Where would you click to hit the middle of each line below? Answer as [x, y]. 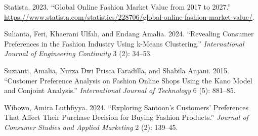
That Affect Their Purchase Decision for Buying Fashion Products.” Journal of [126, 117]
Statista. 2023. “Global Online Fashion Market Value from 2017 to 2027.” [118, 7]
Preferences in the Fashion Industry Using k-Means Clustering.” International [124, 43]
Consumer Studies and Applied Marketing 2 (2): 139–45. [91, 127]
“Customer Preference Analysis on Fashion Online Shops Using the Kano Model [128, 80]
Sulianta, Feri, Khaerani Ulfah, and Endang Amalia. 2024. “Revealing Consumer [129, 34]
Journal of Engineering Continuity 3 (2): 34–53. [78, 53]
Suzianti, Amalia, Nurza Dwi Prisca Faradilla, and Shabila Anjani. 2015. [117, 70]
